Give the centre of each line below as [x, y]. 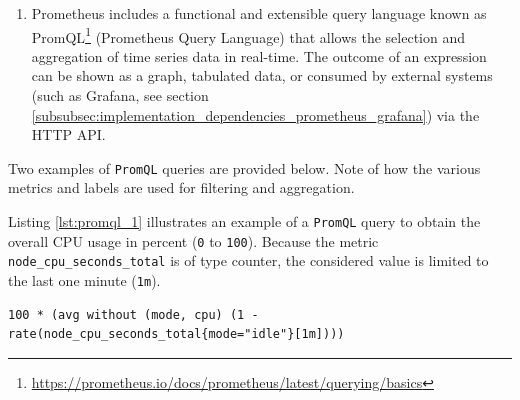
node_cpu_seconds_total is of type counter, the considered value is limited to [248, 260]
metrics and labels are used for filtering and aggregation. [181, 187]
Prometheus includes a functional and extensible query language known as [259, 13]
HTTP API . [68, 134]
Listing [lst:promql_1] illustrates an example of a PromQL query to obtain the [244, 221]
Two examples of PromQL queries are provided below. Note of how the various [244, 167]
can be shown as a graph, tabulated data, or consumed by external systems [262, 75]
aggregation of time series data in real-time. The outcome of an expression [259, 55]
